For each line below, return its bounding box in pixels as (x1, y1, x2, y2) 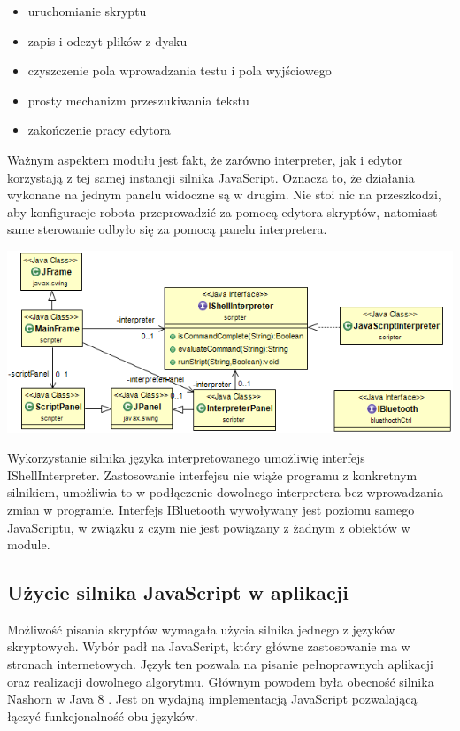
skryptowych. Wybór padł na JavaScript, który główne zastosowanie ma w (7, 637, 410, 656)
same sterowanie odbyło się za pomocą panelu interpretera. (7, 220, 327, 238)
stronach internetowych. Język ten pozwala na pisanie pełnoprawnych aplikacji (7, 655, 433, 673)
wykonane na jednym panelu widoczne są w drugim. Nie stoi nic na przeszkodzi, (7, 185, 441, 204)
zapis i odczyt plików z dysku (27, 31, 188, 50)
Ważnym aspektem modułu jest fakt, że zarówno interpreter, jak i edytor (7, 150, 403, 168)
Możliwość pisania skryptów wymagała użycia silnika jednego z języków (7, 619, 395, 638)
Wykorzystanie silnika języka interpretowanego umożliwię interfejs (7, 448, 365, 467)
